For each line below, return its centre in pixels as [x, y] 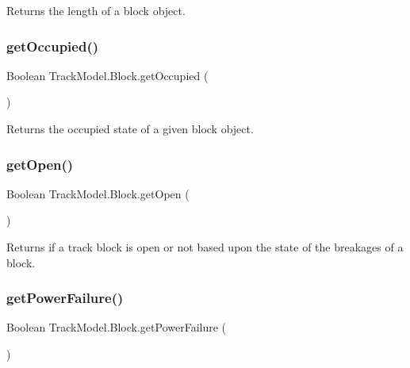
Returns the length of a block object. [96, 10]
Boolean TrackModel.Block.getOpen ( [98, 193]
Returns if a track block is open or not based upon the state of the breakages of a [205, 247]
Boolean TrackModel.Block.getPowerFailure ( [117, 327]
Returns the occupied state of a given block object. [130, 128]
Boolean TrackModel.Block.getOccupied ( [107, 75]
